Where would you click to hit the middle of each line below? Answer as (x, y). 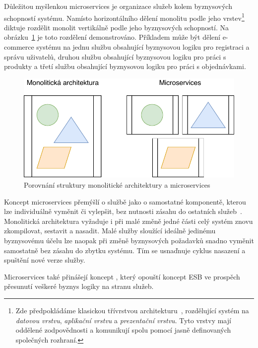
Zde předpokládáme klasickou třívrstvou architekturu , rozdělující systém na (132, 310)
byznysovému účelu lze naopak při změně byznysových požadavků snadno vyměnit (129, 241)
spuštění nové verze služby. (45, 260)
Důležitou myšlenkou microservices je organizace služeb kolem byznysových (118, 6)
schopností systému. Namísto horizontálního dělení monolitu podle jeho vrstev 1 (124, 17)
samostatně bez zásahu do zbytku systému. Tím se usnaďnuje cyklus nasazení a (125, 250)
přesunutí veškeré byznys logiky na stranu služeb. (79, 286)
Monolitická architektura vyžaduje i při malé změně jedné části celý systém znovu (129, 221)
